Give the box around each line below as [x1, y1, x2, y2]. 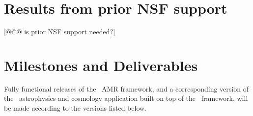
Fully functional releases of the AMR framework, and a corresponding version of [4, 83, 249, 93]
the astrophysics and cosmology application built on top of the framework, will [4, 93, 248, 103]
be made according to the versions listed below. [4, 103, 147, 113]
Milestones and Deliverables [4, 55, 198, 75]
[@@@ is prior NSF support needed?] [4, 26, 115, 37]
